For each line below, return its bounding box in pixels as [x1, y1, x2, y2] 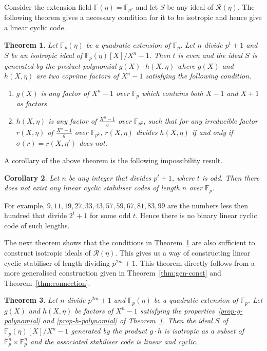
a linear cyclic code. [4, 22, 66, 33]
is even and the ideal [178, 50, 243, 61]
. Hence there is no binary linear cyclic [136, 210, 257, 221]
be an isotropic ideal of [11, 50, 83, 61]
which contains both [142, 87, 203, 98]
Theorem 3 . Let [4, 295, 58, 305]
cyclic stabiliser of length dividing [4, 257, 110, 268]
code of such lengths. [4, 220, 70, 230]
